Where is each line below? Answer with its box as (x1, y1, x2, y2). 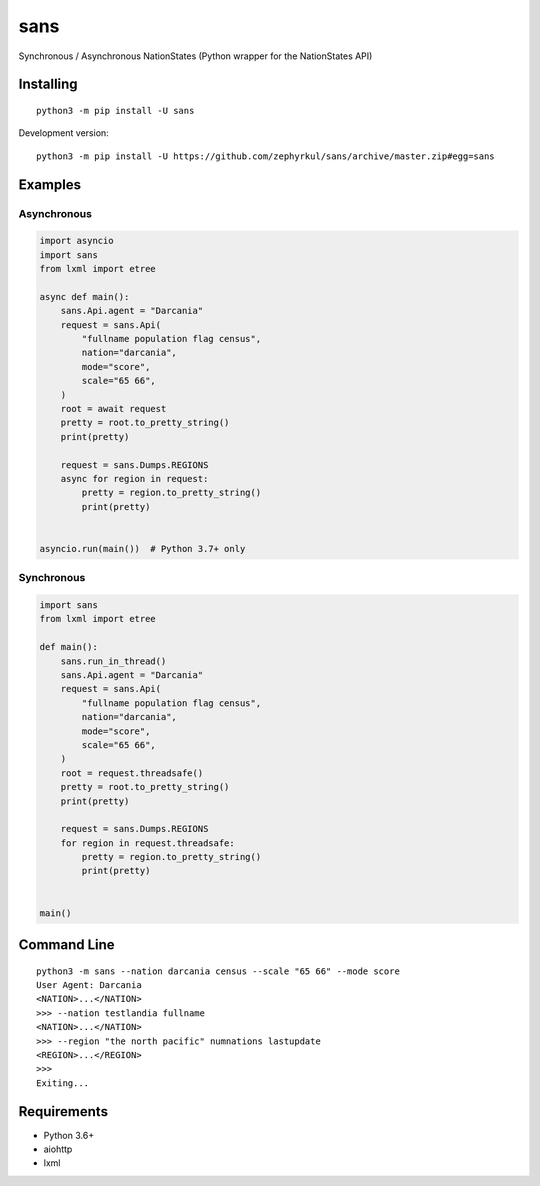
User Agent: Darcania (36, 980, 142, 991)
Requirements (18, 1103, 109, 1120)
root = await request (60, 403, 167, 414)
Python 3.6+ (43, 1129, 95, 1141)
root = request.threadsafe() (60, 767, 204, 779)
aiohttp (43, 1143, 73, 1155)
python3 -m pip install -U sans (36, 105, 195, 116)
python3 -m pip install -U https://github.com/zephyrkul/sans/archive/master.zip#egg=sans (36, 150, 495, 162)
